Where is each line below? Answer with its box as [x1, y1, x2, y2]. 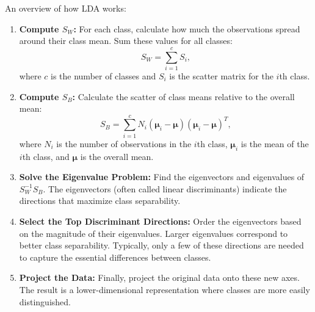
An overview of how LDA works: [5, 2, 126, 14]
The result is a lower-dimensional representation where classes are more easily [19, 283, 310, 296]
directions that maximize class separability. [19, 194, 181, 207]
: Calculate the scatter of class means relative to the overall [72, 90, 295, 103]
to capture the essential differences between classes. [19, 250, 211, 263]
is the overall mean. [80, 150, 154, 162]
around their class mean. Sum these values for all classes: [19, 34, 233, 47]
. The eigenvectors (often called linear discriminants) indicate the [43, 182, 287, 195]
